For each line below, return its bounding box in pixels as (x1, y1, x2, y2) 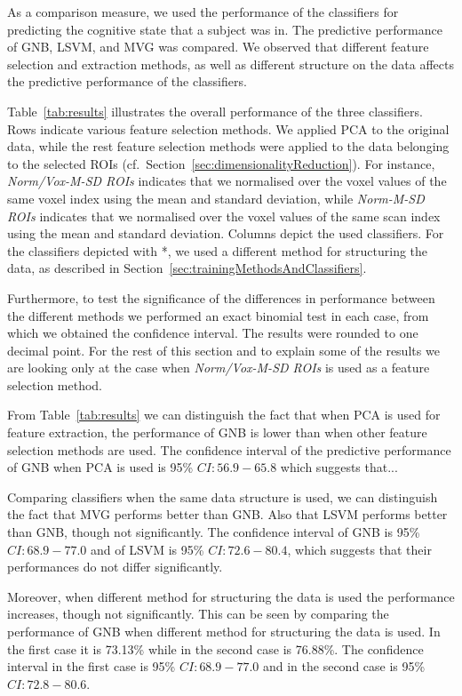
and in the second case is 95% (262, 657, 426, 676)
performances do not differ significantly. (7, 557, 223, 576)
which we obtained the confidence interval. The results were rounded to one (7, 324, 418, 342)
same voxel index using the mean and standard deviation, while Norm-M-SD (7, 188, 425, 207)
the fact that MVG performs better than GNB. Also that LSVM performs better (7, 505, 448, 524)
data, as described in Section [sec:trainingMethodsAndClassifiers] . (7, 259, 367, 277)
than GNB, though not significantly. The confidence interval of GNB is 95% (7, 523, 420, 541)
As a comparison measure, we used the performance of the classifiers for (7, 3, 399, 20)
